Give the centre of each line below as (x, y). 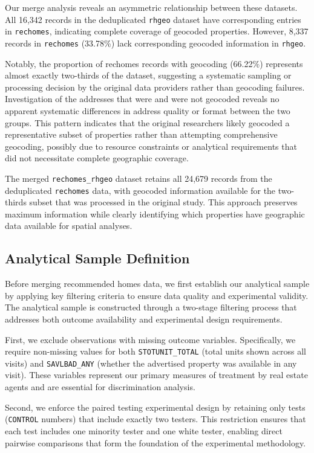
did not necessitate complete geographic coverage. (97, 158)
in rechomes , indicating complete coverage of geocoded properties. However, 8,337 (157, 31)
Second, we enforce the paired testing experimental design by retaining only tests (155, 407)
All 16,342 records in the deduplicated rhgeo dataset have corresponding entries (153, 19)
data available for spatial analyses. (69, 226)
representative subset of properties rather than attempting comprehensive (141, 134)
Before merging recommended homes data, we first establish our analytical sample (157, 284)
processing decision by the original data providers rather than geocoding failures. (155, 87)
